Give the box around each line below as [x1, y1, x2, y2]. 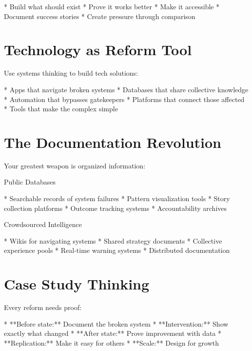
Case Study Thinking [4, 274, 150, 294]
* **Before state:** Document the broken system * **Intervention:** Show [4, 318, 229, 329]
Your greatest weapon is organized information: [4, 160, 146, 170]
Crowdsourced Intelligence [4, 219, 82, 229]
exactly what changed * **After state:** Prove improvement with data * [4, 328, 222, 338]
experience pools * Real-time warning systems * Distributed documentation [4, 245, 230, 255]
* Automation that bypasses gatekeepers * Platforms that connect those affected [4, 94, 245, 104]
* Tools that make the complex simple [4, 103, 118, 114]
